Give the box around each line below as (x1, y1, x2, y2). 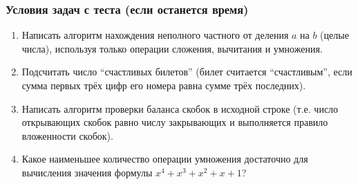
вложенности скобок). (21, 128, 113, 142)
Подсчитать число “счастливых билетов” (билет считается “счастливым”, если (21, 64, 352, 79)
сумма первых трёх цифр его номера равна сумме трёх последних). (21, 78, 306, 92)
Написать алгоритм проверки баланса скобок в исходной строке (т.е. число (21, 101, 339, 116)
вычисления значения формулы (21, 165, 153, 179)
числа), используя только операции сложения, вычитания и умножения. (21, 41, 323, 55)
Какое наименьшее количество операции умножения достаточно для (21, 151, 308, 166)
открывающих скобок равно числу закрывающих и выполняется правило (21, 115, 328, 129)
